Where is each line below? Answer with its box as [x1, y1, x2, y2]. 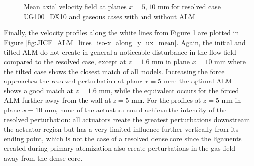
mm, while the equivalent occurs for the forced [99, 85, 239, 95]
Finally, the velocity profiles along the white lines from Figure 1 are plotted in [4, 28, 239, 38]
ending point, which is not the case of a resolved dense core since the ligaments [4, 133, 242, 143]
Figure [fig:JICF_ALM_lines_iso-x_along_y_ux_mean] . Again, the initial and [4, 37, 246, 47]
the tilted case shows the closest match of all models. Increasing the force [4, 66, 225, 76]
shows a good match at [4, 85, 73, 95]
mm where [214, 56, 246, 66]
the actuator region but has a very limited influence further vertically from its [4, 124, 239, 134]
